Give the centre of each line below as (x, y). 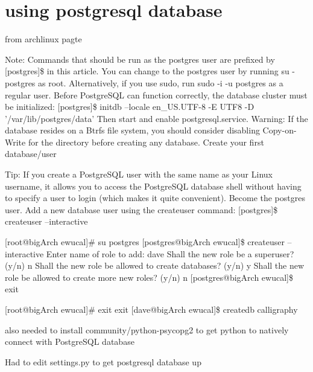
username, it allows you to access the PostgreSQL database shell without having (153, 186)
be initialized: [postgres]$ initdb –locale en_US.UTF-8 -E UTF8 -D (130, 107)
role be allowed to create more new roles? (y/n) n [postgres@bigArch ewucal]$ (149, 277)
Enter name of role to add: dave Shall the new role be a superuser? (170, 253)
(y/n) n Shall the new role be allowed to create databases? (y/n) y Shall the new (155, 265)
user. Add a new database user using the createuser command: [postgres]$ (141, 209)
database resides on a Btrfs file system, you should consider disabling (132, 130)
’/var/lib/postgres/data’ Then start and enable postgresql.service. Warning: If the (156, 118)
